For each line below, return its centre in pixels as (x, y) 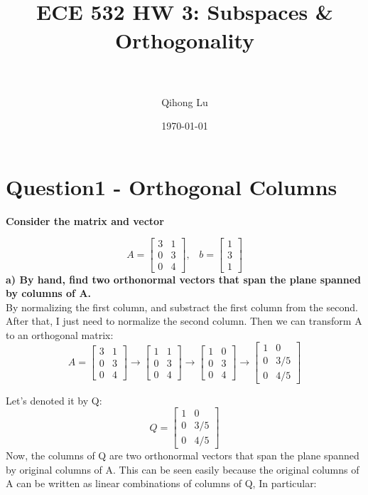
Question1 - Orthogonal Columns (172, 186)
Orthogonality (185, 40)
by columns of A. (49, 293)
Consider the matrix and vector (85, 220)
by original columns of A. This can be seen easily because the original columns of (183, 469)
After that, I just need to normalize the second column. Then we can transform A (184, 321)
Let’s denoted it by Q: (54, 400)
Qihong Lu (185, 101)
